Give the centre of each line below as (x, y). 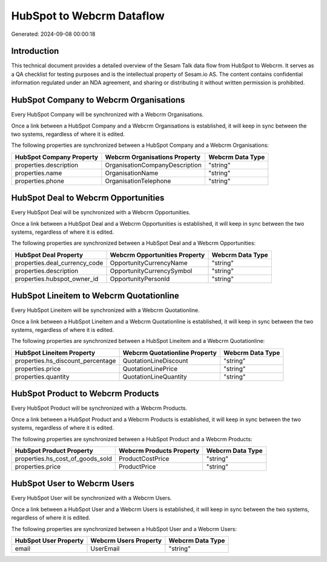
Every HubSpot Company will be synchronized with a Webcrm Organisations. (107, 115)
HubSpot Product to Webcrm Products (85, 394)
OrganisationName (132, 173)
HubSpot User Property (49, 541)
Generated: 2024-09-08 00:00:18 (53, 34)
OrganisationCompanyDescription (154, 165)
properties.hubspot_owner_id (57, 279)
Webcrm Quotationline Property (170, 353)
